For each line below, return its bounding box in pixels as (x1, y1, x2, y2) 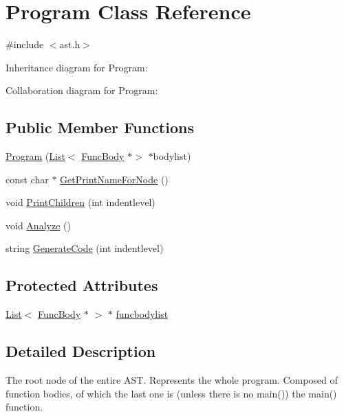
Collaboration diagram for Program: (6, 83, 158, 97)
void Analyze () (6, 218, 71, 232)
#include (6, 37, 44, 51)
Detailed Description (6, 340, 156, 362)
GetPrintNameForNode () (60, 172, 169, 186)
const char (6, 172, 49, 186)
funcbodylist (116, 307, 169, 321)
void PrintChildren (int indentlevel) (6, 195, 155, 209)
